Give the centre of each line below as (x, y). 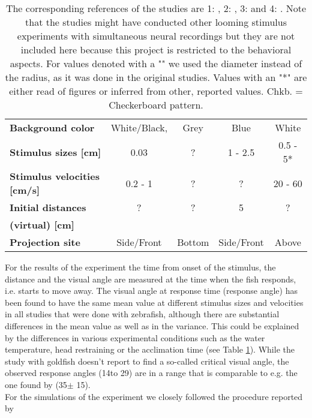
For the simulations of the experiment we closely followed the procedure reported (154, 396)
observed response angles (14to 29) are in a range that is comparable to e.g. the (151, 373)
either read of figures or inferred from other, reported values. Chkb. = (156, 91)
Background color (52, 127)
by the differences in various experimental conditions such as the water (135, 337)
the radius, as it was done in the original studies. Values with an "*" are (156, 77)
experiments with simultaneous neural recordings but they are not (156, 36)
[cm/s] (25, 190)
